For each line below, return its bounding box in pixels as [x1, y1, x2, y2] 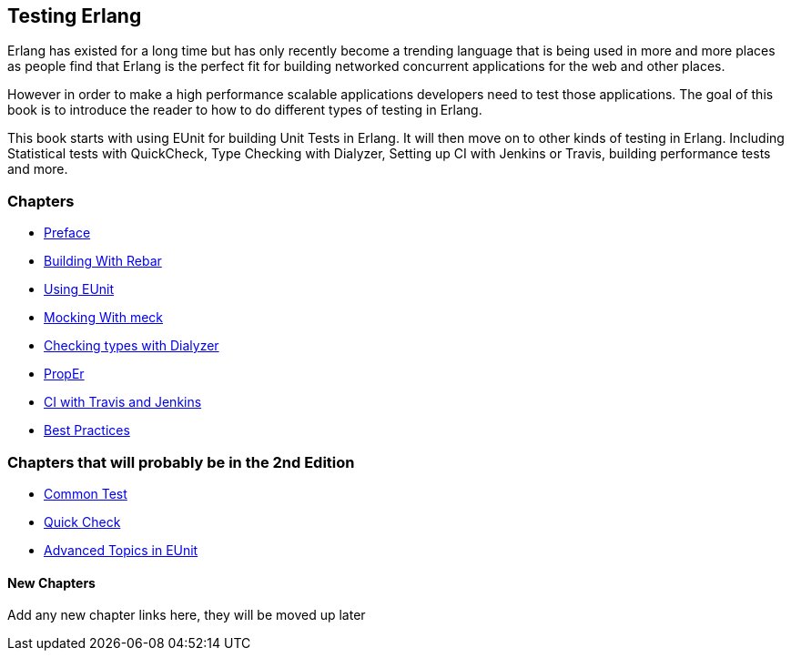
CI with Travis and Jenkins [44, 394, 202, 410]
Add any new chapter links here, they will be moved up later [7, 607, 366, 623]
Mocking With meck [44, 309, 163, 326]
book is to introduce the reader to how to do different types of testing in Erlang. [7, 102, 482, 118]
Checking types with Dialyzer [44, 338, 219, 354]
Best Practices [44, 422, 130, 439]
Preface [44, 225, 91, 241]
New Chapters [7, 574, 96, 591]
